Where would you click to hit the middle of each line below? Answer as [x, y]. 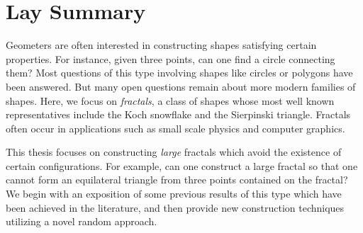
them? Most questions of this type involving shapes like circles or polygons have [179, 73]
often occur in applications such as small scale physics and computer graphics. [175, 128]
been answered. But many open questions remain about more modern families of [181, 86]
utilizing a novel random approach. [82, 221]
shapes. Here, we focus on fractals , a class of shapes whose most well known [170, 100]
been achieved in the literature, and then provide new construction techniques [175, 207]
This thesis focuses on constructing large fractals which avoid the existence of [174, 152]
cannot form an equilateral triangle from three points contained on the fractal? [177, 180]
